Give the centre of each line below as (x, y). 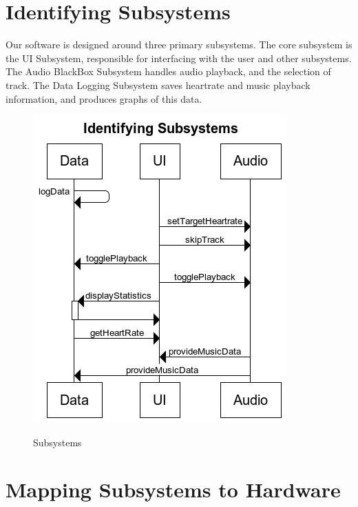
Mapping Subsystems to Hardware (173, 489)
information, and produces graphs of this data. (104, 98)
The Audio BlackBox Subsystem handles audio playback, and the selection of (168, 71)
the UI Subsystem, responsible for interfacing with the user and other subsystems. (179, 58)
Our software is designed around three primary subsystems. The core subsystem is (179, 44)
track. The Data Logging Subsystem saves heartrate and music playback (158, 84)
